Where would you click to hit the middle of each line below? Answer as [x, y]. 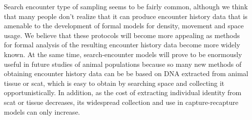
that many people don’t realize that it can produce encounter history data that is [126, 16]
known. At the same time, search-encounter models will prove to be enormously [123, 54]
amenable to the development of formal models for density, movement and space [124, 26]
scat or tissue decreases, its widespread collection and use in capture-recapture [121, 102]
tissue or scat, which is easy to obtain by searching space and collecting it [114, 83]
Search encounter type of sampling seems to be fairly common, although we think [126, 6]
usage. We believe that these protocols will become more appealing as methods [122, 35]
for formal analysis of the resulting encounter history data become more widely [122, 45]
